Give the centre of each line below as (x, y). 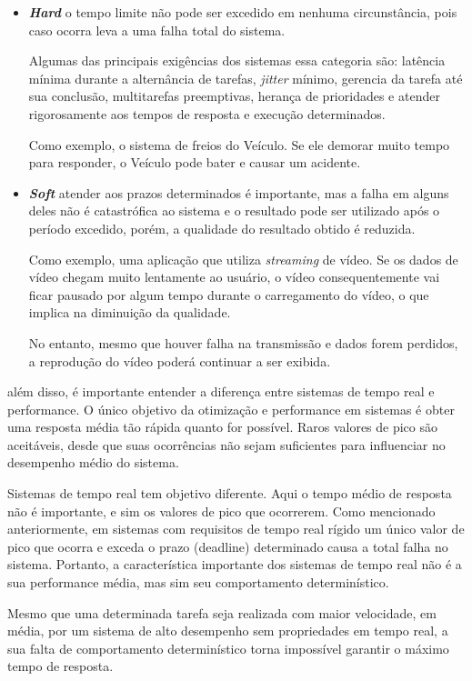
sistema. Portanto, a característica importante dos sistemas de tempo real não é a (235, 564)
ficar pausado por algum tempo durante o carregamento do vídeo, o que (229, 294)
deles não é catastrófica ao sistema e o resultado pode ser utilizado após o (234, 210)
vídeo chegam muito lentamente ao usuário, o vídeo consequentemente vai (234, 277)
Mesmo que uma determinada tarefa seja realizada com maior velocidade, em (222, 612)
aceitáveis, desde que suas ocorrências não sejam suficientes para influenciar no (226, 444)
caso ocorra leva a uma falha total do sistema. (157, 30)
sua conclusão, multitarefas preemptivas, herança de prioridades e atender (234, 96)
